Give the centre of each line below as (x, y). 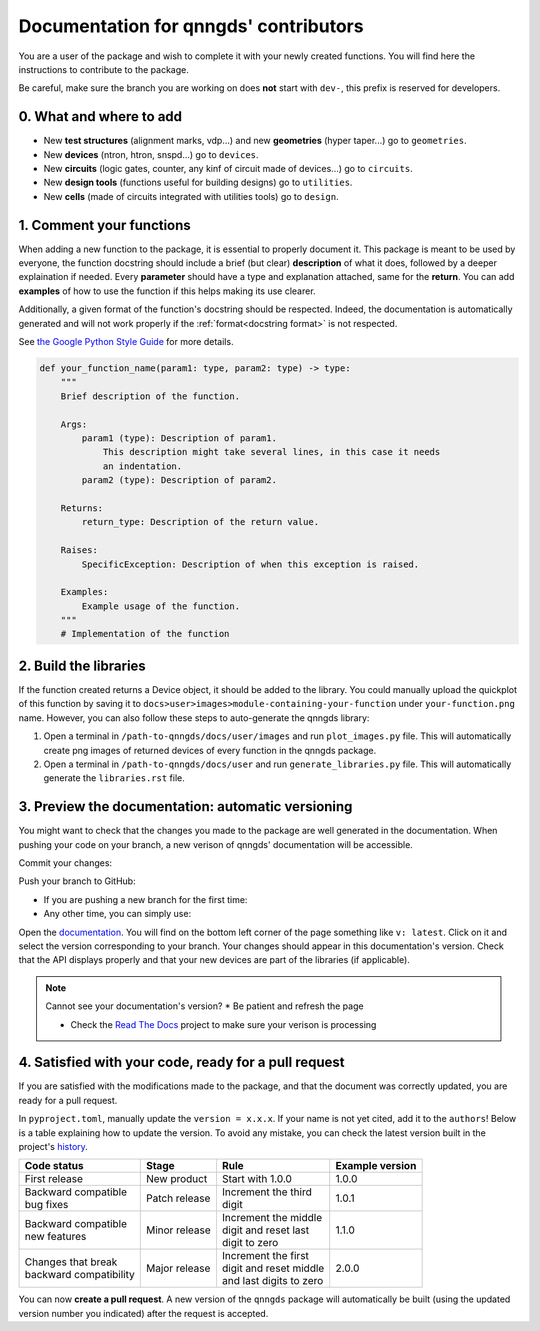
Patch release (178, 1198)
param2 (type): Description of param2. (179, 480)
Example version (376, 1166)
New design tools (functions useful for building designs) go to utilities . (198, 182)
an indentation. (142, 466)
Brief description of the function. (150, 396)
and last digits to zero (272, 1281)
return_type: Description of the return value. (200, 522)
